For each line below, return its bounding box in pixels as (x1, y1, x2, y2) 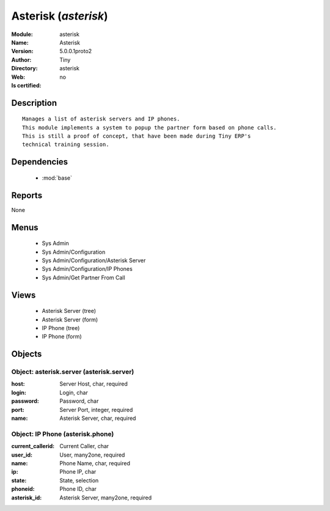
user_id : (11, 451, 33, 458)
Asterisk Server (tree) (42, 307, 97, 315)
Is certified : (11, 81, 42, 89)
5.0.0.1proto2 (59, 48, 92, 55)
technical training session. (22, 141, 109, 148)
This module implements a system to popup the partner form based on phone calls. (22, 124, 277, 131)
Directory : (11, 65, 38, 72)
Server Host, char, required (59, 380, 128, 388)
